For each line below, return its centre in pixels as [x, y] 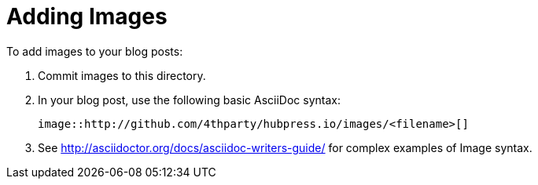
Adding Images [87, 16]
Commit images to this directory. [122, 75]
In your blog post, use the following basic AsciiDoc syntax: [189, 100]
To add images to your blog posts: [95, 51]
